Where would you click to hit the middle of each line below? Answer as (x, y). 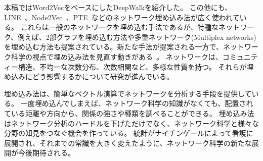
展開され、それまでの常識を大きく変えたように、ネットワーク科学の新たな (128, 143)
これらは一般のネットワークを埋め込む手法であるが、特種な (120, 27)
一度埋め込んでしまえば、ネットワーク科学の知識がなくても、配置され (137, 103)
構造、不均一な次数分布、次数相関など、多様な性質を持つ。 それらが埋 (136, 66)
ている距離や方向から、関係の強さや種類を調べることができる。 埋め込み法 (129, 113)
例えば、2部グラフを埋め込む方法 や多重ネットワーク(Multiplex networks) (137, 37)
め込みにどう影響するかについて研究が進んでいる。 (89, 76)
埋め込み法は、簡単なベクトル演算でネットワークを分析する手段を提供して (128, 93)
